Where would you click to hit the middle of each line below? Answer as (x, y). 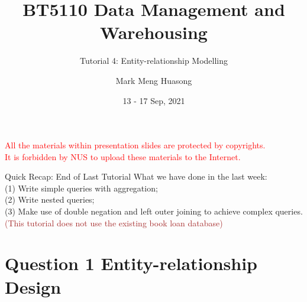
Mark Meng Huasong (154, 80)
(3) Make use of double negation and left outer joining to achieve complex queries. (154, 211)
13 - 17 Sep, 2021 (154, 100)
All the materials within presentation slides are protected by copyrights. (135, 145)
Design (33, 286)
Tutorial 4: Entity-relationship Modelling (154, 61)
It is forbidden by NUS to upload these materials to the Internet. (123, 156)
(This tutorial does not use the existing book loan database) (114, 223)
